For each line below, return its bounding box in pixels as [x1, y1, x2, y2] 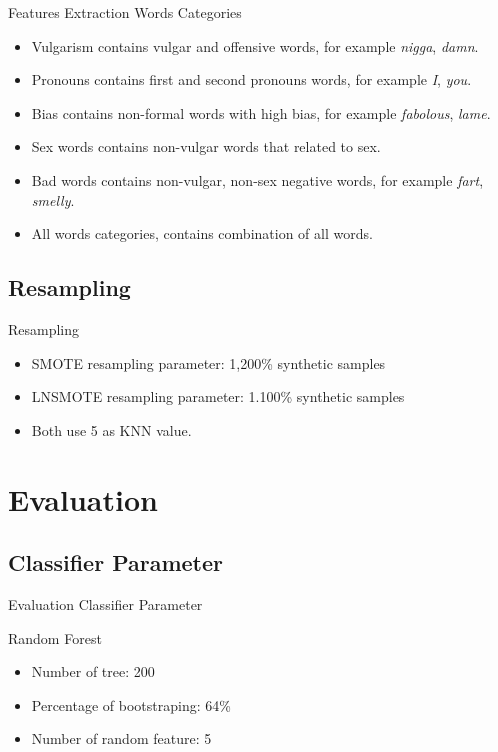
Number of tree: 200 [31, 661, 155, 682]
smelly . [31, 189, 75, 210]
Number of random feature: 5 [31, 728, 212, 749]
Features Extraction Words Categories [8, 2, 242, 22]
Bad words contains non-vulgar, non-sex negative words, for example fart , [31, 169, 484, 190]
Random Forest [8, 627, 102, 648]
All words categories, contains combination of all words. [31, 223, 373, 244]
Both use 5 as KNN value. [31, 419, 192, 440]
